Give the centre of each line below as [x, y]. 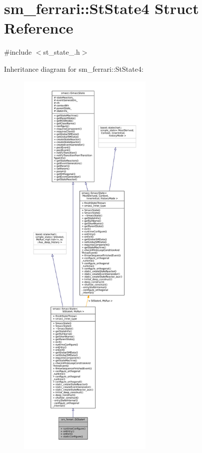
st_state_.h [61, 52]
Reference [39, 28]
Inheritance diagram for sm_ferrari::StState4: [74, 68]
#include [18, 52]
